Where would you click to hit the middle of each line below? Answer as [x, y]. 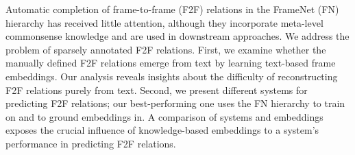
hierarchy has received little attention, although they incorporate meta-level [164, 22]
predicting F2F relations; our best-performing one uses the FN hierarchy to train [175, 103]
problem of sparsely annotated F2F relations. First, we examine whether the [166, 49]
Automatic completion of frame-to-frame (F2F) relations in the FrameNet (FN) [172, 9]
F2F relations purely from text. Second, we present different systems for [157, 90]
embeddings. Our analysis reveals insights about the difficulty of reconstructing [172, 76]
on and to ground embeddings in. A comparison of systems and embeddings [164, 116]
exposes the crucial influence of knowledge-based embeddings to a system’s [162, 130]
